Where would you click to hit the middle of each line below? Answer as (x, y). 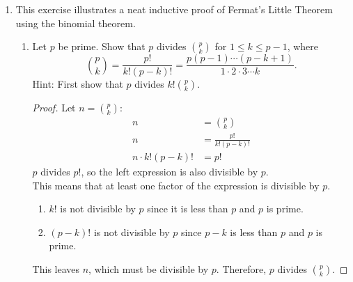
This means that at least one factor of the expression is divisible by (176, 185)
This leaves (56, 268)
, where (303, 46)
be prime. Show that (102, 46)
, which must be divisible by (149, 268)
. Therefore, (241, 268)
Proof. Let (54, 108)
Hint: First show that (78, 84)
